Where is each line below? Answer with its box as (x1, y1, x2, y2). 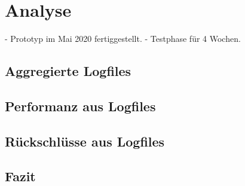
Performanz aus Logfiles (5, 96, 156, 115)
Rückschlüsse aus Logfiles (5, 132, 165, 150)
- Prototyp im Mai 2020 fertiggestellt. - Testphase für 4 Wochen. (5, 32, 241, 45)
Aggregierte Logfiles (5, 62, 131, 80)
